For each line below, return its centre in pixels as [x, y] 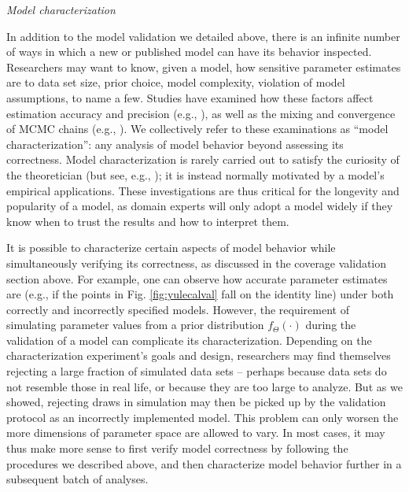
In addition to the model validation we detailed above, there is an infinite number [203, 36]
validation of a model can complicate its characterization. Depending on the [189, 340]
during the [331, 325]
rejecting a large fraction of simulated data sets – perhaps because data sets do [197, 371]
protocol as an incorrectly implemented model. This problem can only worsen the [203, 417]
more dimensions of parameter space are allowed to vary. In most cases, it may [196, 433]
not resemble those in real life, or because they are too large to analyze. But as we [204, 386]
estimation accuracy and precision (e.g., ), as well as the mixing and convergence [201, 113]
